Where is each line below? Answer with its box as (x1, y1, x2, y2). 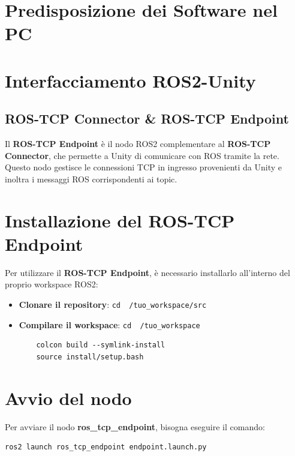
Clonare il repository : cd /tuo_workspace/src (19, 298, 207, 311)
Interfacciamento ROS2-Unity (5, 68, 256, 92)
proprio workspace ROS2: (5, 278, 98, 290)
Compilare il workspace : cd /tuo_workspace (19, 318, 200, 331)
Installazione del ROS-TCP (5, 208, 235, 232)
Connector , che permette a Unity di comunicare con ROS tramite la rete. (5, 149, 279, 161)
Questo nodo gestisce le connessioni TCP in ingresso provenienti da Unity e (5, 161, 282, 173)
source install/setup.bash (36, 352, 144, 361)
